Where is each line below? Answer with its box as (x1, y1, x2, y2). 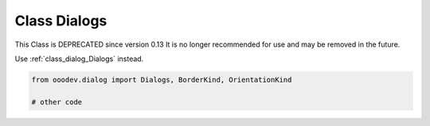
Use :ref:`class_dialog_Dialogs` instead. (14, 54, 144, 63)
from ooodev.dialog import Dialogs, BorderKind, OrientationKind (31, 75, 292, 84)
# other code (31, 97, 83, 106)
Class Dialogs (14, 12, 107, 29)
